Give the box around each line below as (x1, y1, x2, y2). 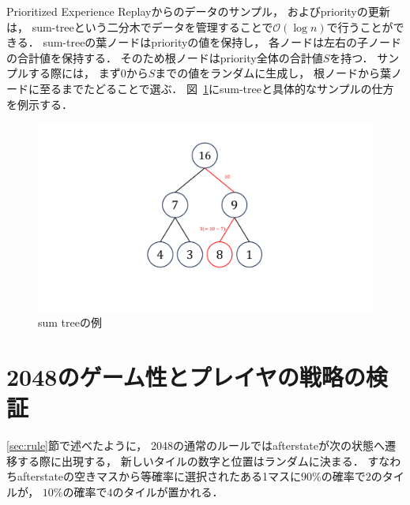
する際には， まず (28, 65, 121, 81)
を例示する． (6, 95, 73, 112)
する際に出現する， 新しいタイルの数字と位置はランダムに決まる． (17, 452, 364, 469)
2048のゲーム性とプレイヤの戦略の (6, 361, 366, 393)
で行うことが (326, 18, 393, 35)
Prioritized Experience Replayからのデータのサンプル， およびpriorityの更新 (6, 3, 390, 19)
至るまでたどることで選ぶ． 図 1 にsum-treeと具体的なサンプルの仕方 (39, 80, 394, 96)
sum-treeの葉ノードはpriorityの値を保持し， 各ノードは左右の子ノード (43, 34, 402, 50)
